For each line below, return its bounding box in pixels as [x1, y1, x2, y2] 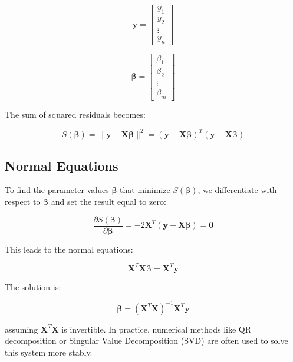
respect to [5, 195, 41, 207]
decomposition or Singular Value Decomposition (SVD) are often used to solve [5, 334, 288, 347]
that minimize [120, 184, 170, 196]
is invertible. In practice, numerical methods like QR [61, 323, 252, 335]
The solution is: [5, 280, 61, 293]
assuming [5, 323, 38, 335]
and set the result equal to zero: [51, 195, 166, 207]
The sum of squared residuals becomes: [5, 108, 146, 121]
